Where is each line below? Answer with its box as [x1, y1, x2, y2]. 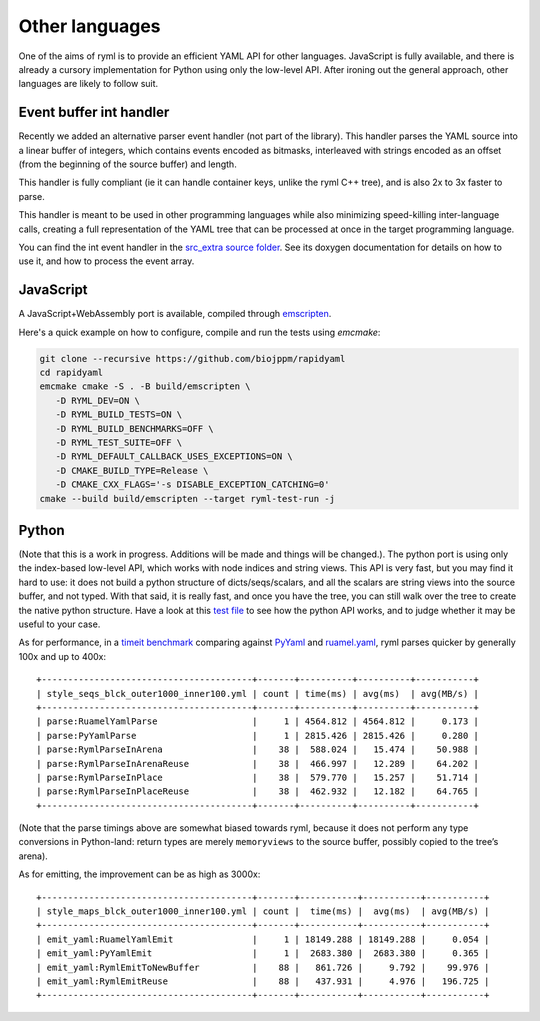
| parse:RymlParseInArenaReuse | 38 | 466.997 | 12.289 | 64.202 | [36, 758, 480, 769]
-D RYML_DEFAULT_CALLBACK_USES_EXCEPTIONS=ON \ [55, 451, 294, 462]
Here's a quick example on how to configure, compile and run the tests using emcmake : [18, 326, 381, 338]
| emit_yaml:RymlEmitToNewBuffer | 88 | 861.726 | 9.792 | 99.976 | [36, 961, 490, 973]
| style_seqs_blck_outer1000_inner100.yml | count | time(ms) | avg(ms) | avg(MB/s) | [36, 688, 480, 699]
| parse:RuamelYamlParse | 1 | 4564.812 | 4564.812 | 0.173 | [36, 716, 480, 727]
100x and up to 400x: [18, 650, 107, 662]
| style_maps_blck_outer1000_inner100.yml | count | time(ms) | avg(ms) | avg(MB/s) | [36, 906, 490, 917]
